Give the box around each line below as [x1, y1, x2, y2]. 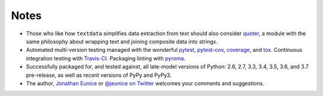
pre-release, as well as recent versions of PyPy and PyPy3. [26, 72, 172, 79]
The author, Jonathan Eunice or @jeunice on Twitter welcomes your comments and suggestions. [26, 79, 264, 86]
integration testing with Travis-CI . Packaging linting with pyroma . [26, 54, 185, 62]
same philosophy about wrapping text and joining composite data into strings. [26, 38, 218, 45]
